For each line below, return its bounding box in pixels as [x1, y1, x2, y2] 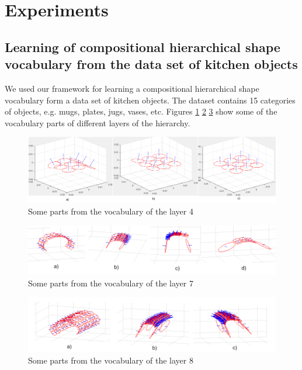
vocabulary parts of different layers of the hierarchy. [5, 116, 190, 129]
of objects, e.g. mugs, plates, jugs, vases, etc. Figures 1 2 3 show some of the [5, 105, 277, 117]
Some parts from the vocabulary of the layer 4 [28, 205, 193, 217]
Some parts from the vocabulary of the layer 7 [28, 276, 193, 289]
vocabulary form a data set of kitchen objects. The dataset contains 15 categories [5, 94, 296, 106]
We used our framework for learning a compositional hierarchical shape [5, 82, 259, 94]
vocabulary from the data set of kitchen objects [5, 55, 298, 73]
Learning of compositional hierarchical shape [5, 37, 280, 56]
